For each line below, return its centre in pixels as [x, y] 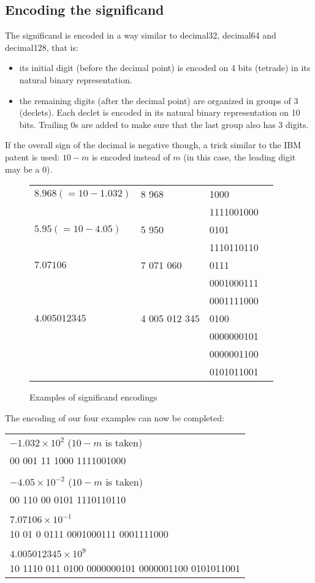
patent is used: [32, 156]
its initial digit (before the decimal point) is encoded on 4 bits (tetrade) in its [165, 68]
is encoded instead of [131, 156]
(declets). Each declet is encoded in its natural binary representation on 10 [160, 112]
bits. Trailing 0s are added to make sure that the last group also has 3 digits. [164, 124]
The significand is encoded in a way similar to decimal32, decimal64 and [141, 35]
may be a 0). [29, 169]
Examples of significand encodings [93, 397]
